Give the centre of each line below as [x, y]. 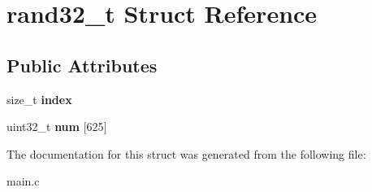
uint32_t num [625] [57, 127]
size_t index [39, 99]
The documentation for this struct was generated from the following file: [186, 153]
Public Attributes [82, 65]
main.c [23, 181]
